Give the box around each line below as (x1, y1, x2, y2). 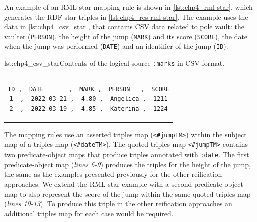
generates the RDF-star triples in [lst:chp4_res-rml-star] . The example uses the (4, 11, 248, 22)
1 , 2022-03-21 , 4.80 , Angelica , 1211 (9, 95, 168, 103)
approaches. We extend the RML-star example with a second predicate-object (4, 178, 243, 189)
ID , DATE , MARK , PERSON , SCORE (8, 85, 170, 93)
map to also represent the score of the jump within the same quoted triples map (4, 188, 251, 199)
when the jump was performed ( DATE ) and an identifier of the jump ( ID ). (4, 41, 228, 51)
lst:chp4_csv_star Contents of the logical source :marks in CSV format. (4, 58, 225, 68)
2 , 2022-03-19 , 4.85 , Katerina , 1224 (9, 105, 168, 112)
